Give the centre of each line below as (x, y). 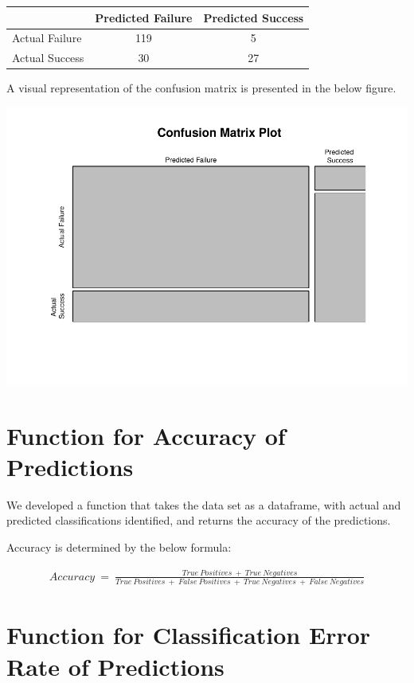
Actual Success (48, 58)
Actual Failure (47, 38)
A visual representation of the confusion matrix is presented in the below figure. (201, 88)
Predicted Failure (144, 17)
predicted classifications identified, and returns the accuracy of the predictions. (199, 520)
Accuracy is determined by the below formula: (119, 546)
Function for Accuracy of (146, 435)
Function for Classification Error (189, 635)
